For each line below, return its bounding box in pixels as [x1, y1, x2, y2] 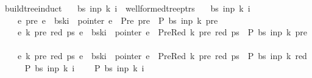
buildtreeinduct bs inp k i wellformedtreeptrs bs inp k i [4, 2, 250, 14]
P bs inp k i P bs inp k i [24, 61, 144, 74]
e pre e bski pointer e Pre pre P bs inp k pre [17, 13, 218, 26]
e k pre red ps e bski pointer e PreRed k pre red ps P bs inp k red [17, 49, 307, 62]
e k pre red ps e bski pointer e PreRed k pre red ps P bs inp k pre [17, 26, 307, 38]
